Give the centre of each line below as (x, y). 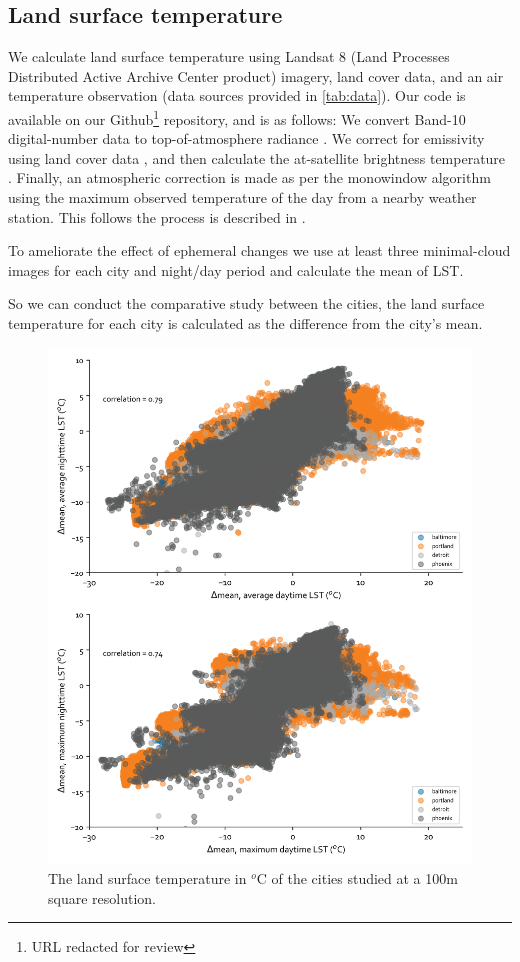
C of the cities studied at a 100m (357, 878)
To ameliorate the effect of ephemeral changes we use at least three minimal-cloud (259, 250)
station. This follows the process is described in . (157, 216)
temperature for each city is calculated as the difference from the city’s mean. (245, 322)
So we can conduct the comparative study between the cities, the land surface (246, 303)
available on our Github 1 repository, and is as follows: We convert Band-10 (237, 117)
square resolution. (102, 897)
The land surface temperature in (147, 878)
